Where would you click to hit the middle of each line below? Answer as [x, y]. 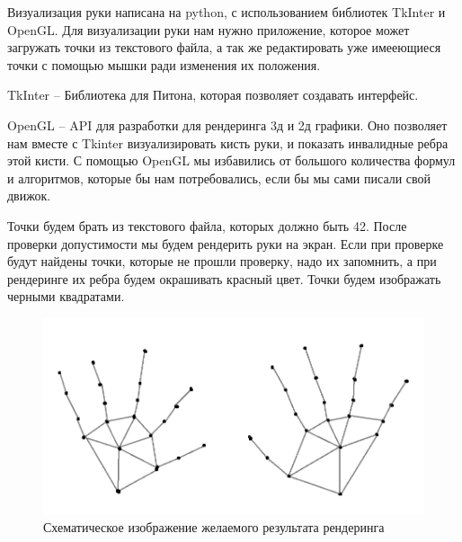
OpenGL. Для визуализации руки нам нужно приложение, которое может [209, 29]
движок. [29, 195]
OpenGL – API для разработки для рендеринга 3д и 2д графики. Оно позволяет [227, 124]
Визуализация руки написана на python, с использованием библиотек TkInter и [227, 12]
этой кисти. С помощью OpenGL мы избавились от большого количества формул [231, 160]
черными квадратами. [66, 296]
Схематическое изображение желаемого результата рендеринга [214, 527]
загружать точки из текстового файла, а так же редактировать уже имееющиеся [224, 47]
